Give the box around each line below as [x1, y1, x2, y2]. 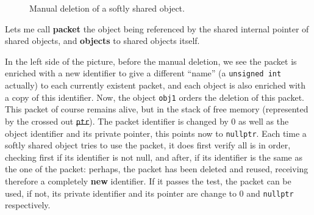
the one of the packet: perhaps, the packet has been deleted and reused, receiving [5, 162, 309, 175]
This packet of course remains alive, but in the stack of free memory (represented [5, 103, 309, 115]
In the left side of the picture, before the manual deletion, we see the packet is [5, 54, 297, 67]
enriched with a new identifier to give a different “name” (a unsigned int [5, 67, 282, 79]
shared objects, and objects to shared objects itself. [5, 34, 200, 47]
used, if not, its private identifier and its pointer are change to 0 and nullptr [5, 186, 294, 199]
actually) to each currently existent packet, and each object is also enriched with [5, 79, 306, 92]
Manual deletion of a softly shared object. [29, 2, 185, 14]
